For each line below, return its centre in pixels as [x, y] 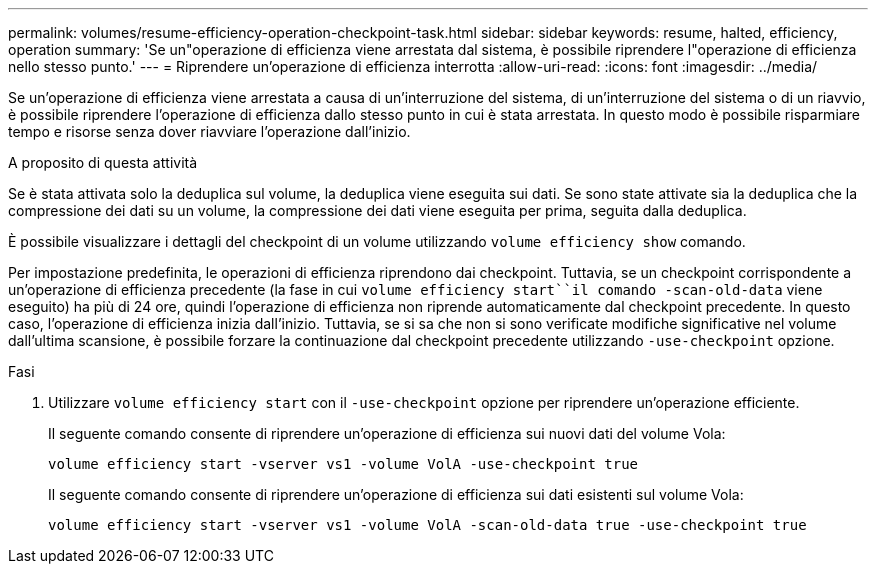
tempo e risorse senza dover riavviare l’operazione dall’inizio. [209, 131]
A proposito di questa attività [103, 162]
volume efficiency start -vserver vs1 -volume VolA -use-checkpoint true [343, 464]
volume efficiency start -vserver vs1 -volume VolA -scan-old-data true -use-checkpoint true [427, 525]
